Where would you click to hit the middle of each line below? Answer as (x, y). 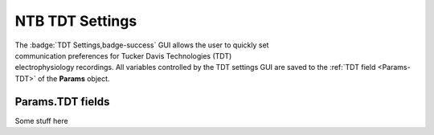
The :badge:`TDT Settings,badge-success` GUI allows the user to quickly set (142, 45)
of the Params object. (74, 78)
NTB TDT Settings (76, 21)
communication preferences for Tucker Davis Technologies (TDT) (123, 55)
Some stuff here (41, 121)
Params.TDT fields (62, 102)
